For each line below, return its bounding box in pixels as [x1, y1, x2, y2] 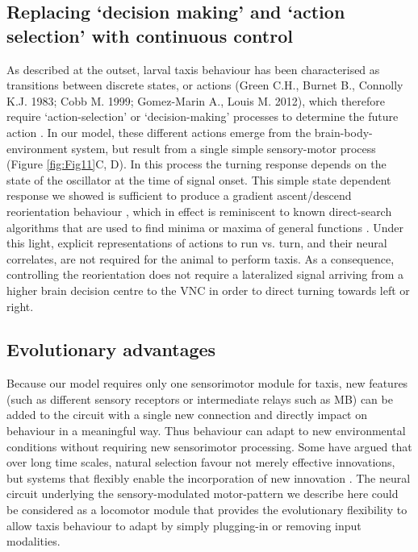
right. [6, 297, 34, 314]
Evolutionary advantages [6, 337, 216, 362]
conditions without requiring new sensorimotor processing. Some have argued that [6, 438, 412, 454]
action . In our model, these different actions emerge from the [6, 123, 311, 140]
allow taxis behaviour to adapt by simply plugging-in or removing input [6, 517, 362, 533]
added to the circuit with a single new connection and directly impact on [6, 406, 367, 423]
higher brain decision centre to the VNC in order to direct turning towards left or [6, 281, 410, 298]
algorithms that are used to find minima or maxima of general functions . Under [6, 218, 404, 235]
